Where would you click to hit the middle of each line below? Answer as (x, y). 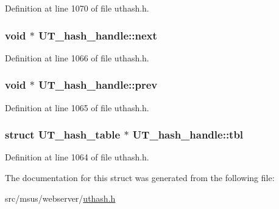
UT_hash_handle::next (98, 35)
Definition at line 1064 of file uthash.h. (77, 157)
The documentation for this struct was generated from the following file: (140, 178)
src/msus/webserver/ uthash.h (60, 198)
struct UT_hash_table (63, 135)
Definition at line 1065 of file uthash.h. (77, 107)
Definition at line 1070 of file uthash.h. (77, 8)
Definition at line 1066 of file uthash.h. (77, 57)
